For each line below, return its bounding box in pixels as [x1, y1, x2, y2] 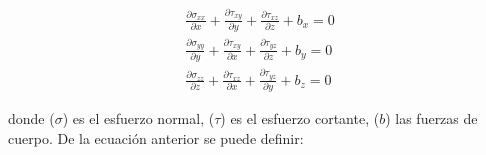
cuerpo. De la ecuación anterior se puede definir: [8, 127, 304, 148]
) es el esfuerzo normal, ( [62, 108, 215, 129]
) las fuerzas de [385, 108, 478, 129]
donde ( [8, 108, 55, 129]
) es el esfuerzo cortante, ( [220, 108, 380, 129]
